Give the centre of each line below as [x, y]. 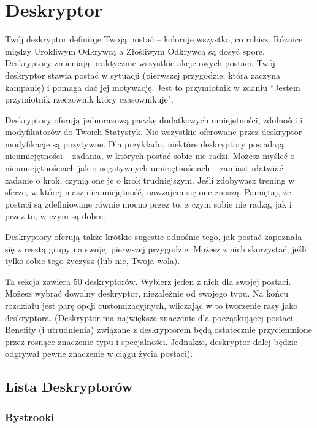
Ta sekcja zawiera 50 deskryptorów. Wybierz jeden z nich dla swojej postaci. [148, 281]
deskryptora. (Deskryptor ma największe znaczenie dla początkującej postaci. [150, 317]
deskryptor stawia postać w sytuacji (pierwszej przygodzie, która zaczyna [143, 75]
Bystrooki [30, 417]
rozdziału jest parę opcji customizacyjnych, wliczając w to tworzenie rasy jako [151, 305]
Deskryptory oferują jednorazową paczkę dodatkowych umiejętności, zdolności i [154, 119]
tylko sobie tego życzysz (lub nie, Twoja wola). [93, 261]
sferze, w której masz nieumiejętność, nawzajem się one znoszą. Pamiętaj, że [148, 192]
